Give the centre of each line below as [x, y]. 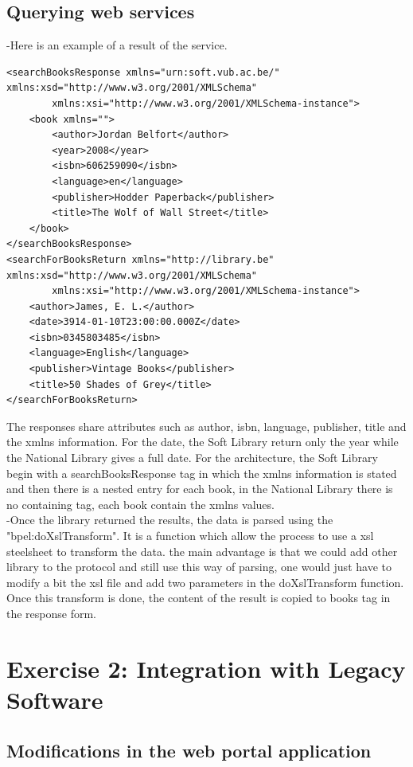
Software [55, 699]
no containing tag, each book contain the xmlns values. [140, 504]
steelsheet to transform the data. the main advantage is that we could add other [202, 551]
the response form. [52, 613]
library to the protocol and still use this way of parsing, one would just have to [199, 567]
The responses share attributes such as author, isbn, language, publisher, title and [206, 426]
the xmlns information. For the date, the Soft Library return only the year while [203, 442]
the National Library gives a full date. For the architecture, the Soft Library [192, 458]
